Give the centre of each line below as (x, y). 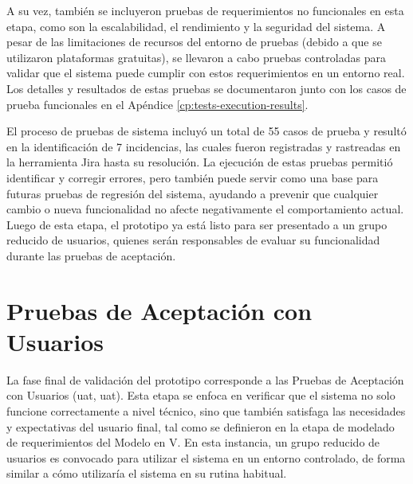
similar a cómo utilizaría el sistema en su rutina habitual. (147, 473)
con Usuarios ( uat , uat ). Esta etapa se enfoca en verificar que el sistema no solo (201, 395)
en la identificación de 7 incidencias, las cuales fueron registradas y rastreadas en (204, 146)
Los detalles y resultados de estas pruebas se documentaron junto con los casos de (206, 88)
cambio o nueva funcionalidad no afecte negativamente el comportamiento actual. (205, 209)
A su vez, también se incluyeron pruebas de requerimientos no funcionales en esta (205, 10)
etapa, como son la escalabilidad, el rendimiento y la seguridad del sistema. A (196, 26)
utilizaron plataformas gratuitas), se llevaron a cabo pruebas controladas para (196, 57)
